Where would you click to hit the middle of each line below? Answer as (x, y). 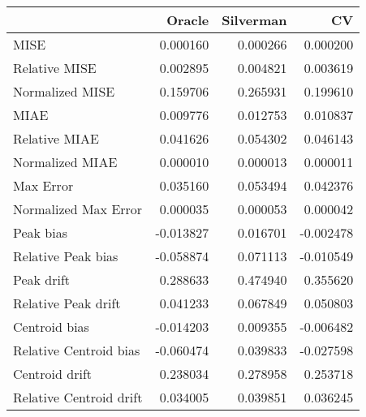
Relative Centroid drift (78, 397)
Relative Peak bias (66, 256)
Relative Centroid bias (77, 350)
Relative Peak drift (67, 303)
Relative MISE (55, 68)
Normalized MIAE (65, 162)
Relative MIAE (56, 138)
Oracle (188, 20)
